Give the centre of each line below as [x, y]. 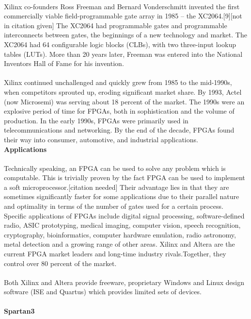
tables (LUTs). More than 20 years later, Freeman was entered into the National [123, 54]
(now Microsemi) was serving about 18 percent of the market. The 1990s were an [124, 101]
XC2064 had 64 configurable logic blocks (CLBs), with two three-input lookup [120, 44]
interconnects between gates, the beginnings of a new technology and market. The [125, 35]
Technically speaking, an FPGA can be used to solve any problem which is [115, 168]
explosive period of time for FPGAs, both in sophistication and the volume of [119, 111]
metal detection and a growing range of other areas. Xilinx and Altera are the [119, 244]
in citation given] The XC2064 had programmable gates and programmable [116, 25]
